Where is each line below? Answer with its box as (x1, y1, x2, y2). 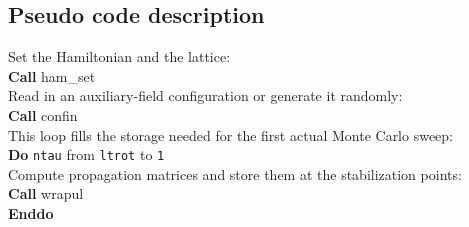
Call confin (8, 104, 78, 125)
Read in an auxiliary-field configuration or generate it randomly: (8, 85, 403, 106)
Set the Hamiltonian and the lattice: (8, 46, 231, 67)
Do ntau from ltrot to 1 (8, 144, 165, 165)
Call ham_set (8, 65, 96, 86)
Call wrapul (8, 183, 84, 204)
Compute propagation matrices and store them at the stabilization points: (8, 163, 462, 184)
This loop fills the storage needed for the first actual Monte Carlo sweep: (8, 124, 454, 145)
